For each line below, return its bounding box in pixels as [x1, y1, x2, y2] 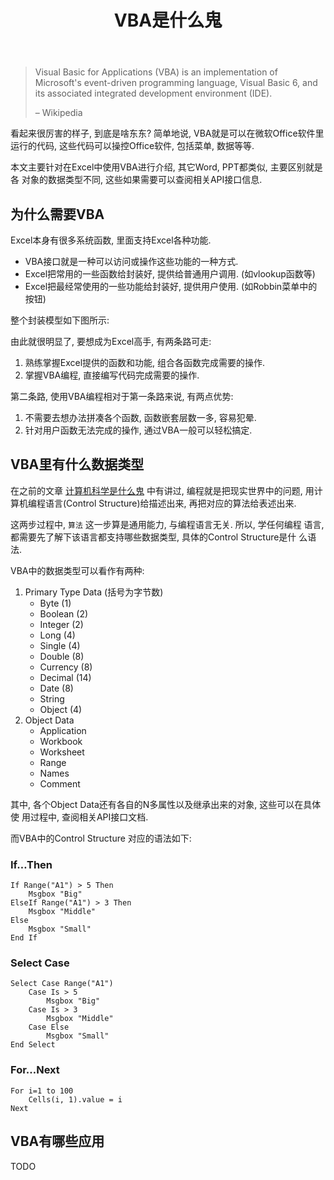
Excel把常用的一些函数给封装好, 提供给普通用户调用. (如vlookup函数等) [24, 268, 316, 280]
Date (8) [39, 682, 74, 694]
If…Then [10, 857, 53, 871]
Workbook [39, 735, 83, 747]
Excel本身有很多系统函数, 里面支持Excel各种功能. [10, 234, 212, 246]
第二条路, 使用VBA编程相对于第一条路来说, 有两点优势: [10, 391, 234, 402]
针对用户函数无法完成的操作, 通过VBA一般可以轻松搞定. [24, 424, 253, 436]
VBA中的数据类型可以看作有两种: [10, 564, 145, 576]
